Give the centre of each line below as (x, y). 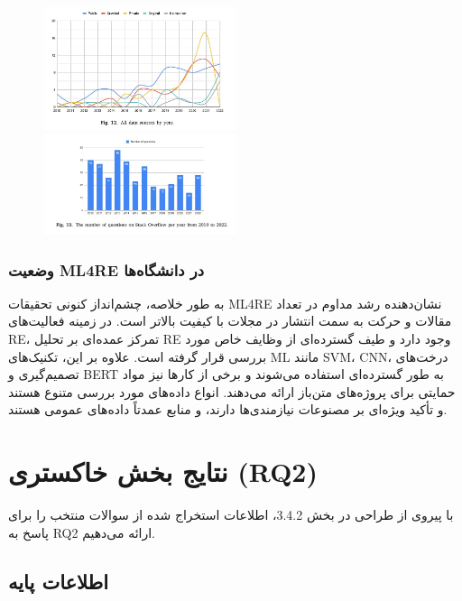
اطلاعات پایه (59, 581)
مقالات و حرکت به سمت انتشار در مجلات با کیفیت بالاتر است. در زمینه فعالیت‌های (230, 321)
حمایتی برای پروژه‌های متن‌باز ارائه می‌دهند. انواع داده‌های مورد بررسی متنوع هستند (232, 391)
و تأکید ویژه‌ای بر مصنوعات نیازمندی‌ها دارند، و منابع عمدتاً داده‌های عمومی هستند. (228, 409)
